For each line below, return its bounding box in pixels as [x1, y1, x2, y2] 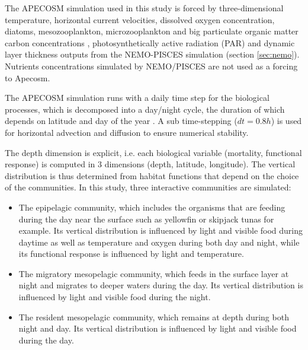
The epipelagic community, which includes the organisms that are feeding [18, 201, 285, 213]
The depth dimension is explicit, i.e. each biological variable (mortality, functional [5, 146, 302, 158]
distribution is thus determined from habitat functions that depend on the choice [5, 169, 299, 182]
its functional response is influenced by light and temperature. [18, 247, 244, 260]
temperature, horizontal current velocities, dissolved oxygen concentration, [5, 13, 275, 26]
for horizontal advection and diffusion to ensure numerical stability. [5, 126, 249, 138]
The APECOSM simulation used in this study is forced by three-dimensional [5, 2, 284, 14]
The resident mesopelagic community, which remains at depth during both [18, 310, 289, 323]
